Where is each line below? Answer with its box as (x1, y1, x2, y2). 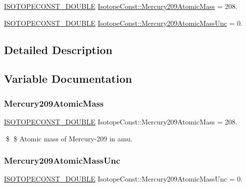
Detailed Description (4, 42, 113, 57)
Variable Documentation (4, 71, 132, 86)
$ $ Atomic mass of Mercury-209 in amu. (5, 133, 133, 143)
